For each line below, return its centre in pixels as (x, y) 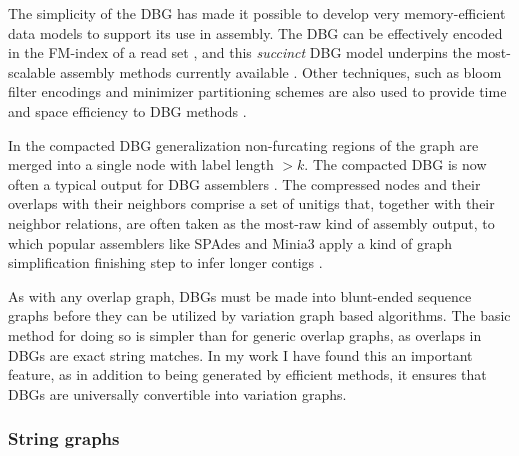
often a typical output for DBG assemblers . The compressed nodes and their (244, 183)
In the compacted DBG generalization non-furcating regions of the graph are (243, 144)
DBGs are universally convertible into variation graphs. (177, 393)
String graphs (64, 438)
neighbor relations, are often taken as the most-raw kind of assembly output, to (251, 222)
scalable (32, 71)
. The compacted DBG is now (395, 164)
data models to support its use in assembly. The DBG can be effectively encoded (255, 32)
